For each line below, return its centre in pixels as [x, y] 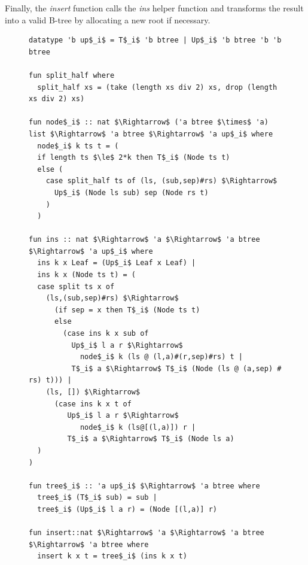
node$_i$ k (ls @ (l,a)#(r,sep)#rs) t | [161, 357]
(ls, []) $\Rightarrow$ [93, 392]
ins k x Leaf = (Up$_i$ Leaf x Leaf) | [117, 263]
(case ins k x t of [93, 404]
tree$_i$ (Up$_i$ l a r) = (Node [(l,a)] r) [127, 509]
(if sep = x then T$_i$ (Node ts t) [127, 310]
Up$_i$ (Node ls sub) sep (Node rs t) [131, 192]
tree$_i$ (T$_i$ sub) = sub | [97, 498]
